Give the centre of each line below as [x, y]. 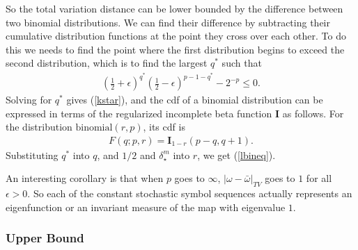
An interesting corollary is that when [85, 178]
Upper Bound [45, 238]
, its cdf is [164, 127]
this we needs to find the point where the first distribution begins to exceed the [175, 49]
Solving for [29, 100]
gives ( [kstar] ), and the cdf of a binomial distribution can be [195, 100]
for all [319, 178]
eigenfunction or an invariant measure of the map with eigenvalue [146, 207]
